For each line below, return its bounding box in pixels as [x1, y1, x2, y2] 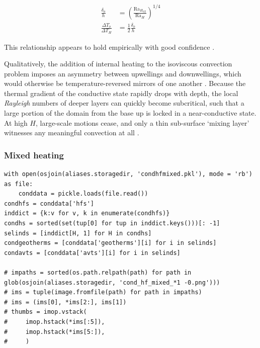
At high [4, 117, 28, 128]
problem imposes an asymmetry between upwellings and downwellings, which [4, 68, 241, 78]
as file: [4, 180, 33, 188]
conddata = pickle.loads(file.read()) [18, 190, 148, 198]
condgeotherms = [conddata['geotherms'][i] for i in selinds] [4, 239, 217, 247]
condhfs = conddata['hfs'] [4, 200, 94, 207]
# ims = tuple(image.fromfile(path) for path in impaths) [4, 289, 202, 296]
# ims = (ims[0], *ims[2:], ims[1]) [4, 298, 127, 306]
